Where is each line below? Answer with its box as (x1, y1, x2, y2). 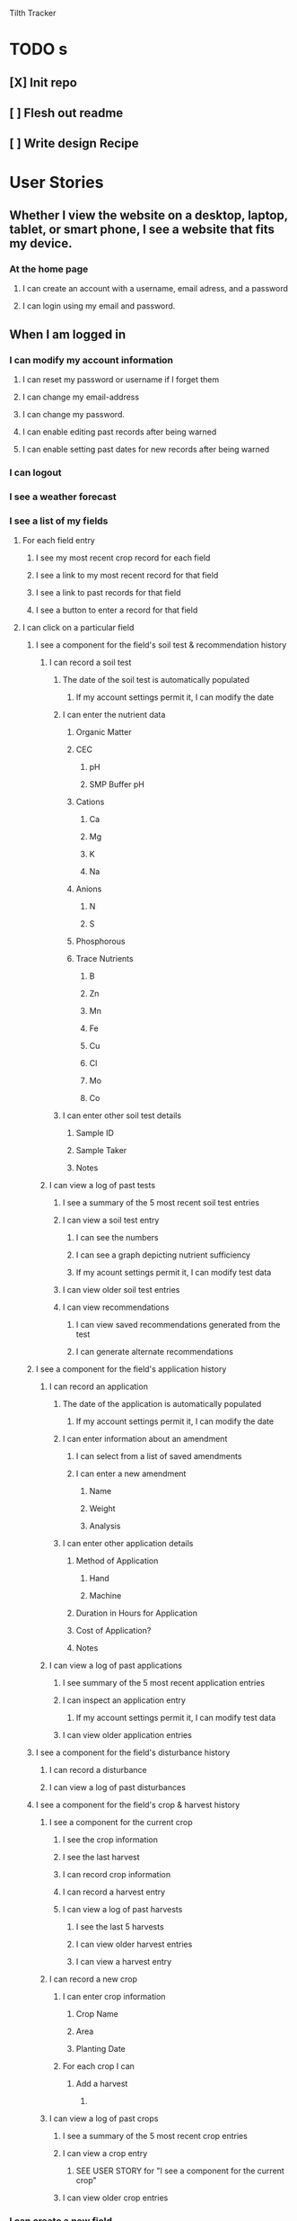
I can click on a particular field (22, 622, 135, 633)
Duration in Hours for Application (75, 1608, 197, 1618)
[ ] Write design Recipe (9, 136, 139, 151)
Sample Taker (75, 1145, 127, 1156)
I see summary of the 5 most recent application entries (62, 1678, 266, 1688)
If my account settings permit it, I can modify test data (75, 1713, 276, 1724)
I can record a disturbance (48, 1765, 147, 1776)
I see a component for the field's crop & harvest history (35, 1799, 240, 1811)
